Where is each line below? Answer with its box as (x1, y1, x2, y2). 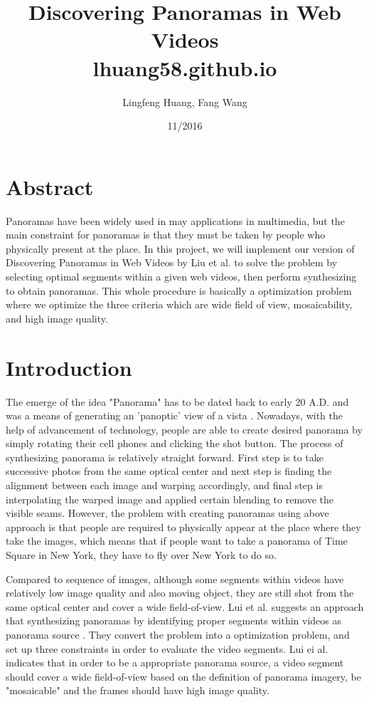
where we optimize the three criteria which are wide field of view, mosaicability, (6, 297, 353, 312)
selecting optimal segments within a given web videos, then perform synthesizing (6, 269, 357, 283)
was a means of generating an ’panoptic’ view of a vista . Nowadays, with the (6, 408, 343, 423)
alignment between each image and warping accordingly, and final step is (6, 478, 323, 493)
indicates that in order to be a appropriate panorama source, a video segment (6, 655, 344, 670)
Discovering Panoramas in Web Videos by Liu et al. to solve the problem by (6, 255, 338, 270)
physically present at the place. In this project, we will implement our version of (6, 241, 355, 256)
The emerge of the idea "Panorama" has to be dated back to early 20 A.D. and (6, 394, 349, 409)
